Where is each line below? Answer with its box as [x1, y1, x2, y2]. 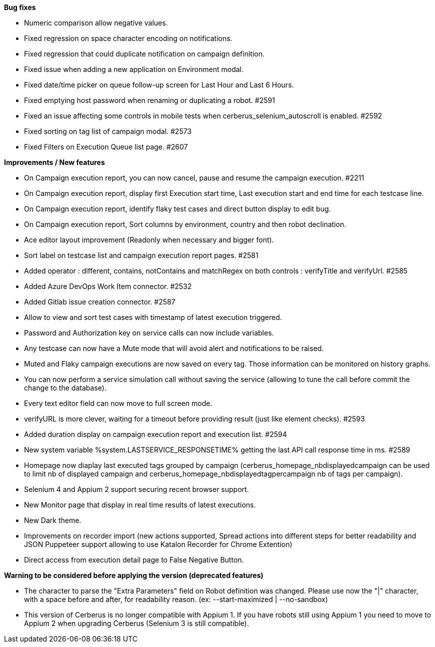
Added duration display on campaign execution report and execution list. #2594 [24, 430, 287, 438]
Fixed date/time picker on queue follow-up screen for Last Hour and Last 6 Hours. [24, 80, 294, 89]
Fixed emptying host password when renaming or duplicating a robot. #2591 [24, 96, 275, 104]
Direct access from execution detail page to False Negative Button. [24, 555, 244, 564]
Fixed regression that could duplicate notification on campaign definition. [24, 49, 265, 58]
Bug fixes [4, 3, 36, 11]
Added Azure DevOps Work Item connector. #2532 [24, 282, 192, 290]
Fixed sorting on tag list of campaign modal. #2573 [24, 127, 192, 135]
